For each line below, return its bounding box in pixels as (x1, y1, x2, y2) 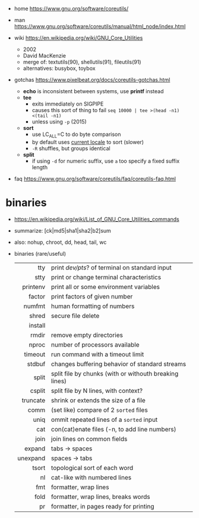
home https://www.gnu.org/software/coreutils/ (14, 5, 129, 12)
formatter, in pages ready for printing (50, 502, 155, 510)
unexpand (17, 454, 46, 462)
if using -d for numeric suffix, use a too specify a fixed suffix (31, 157, 180, 164)
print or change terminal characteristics (50, 273, 162, 281)
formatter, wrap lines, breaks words (50, 492, 150, 501)
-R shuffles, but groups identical (31, 145, 110, 152)
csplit (30, 386, 46, 395)
